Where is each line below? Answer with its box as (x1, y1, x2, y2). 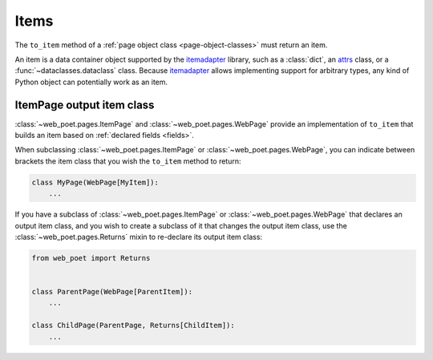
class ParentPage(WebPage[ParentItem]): (31, 287, 192, 297)
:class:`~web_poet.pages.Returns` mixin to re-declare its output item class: (14, 232, 263, 241)
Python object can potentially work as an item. (14, 77, 168, 87)
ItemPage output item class (14, 98, 155, 111)
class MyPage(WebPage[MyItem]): (31, 177, 160, 187)
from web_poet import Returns (31, 253, 151, 262)
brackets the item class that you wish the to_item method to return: (14, 156, 241, 166)
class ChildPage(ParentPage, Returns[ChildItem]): (31, 321, 236, 330)
